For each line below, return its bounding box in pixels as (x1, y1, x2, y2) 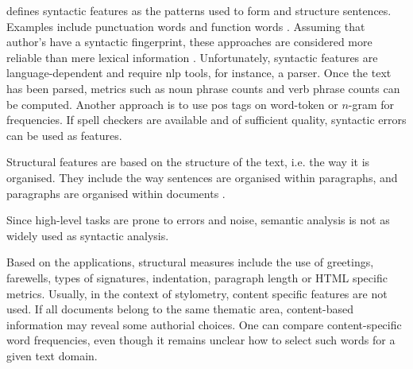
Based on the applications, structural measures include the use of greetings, (6, 254, 374, 270)
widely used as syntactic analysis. (6, 227, 169, 243)
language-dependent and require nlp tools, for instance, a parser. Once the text (6, 64, 392, 81)
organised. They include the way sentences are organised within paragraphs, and (6, 169, 398, 185)
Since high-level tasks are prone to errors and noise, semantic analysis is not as (6, 212, 390, 228)
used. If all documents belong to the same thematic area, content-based (6, 301, 354, 317)
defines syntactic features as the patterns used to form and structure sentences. (6, 2, 392, 18)
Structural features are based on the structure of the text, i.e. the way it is (6, 153, 370, 170)
